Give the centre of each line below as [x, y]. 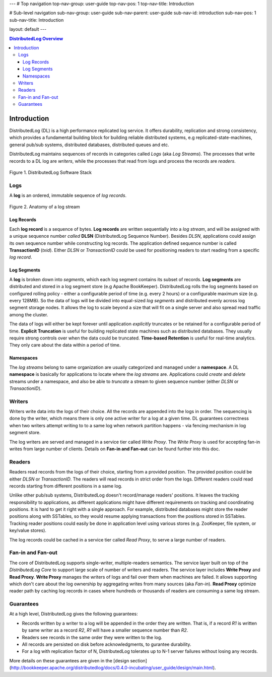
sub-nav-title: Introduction [37, 20]
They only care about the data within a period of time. [65, 345]
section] [139, 660]
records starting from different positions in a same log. [66, 486]
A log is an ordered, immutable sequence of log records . [68, 195]
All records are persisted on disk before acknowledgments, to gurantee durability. [107, 644]
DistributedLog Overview [36, 38]
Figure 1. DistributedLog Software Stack [50, 172]
